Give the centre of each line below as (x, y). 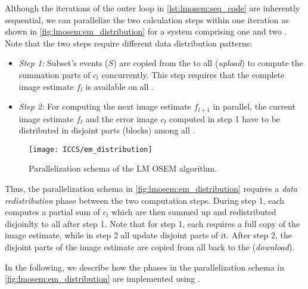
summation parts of (55, 74)
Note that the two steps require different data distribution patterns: (129, 43)
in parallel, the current (254, 106)
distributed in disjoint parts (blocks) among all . (107, 130)
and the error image (122, 118)
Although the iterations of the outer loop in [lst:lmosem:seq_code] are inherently (153, 8)
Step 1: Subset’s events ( (63, 63)
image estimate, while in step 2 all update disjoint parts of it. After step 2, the (148, 235)
